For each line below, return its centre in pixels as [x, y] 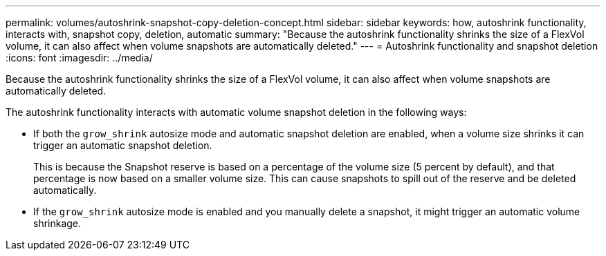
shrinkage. [57, 223]
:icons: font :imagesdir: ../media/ [79, 58]
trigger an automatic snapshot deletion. [123, 145]
